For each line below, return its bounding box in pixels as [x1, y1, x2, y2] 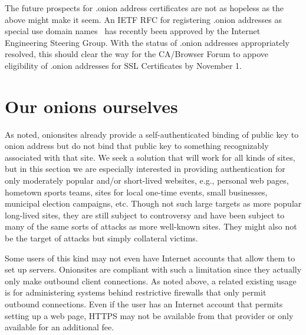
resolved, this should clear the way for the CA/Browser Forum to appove [5, 48, 268, 60]
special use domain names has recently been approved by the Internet [5, 25, 261, 37]
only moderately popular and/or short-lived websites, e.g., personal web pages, [5, 174, 289, 187]
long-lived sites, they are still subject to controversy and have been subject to [5, 208, 285, 221]
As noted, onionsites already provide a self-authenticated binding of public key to [5, 128, 299, 140]
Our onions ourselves [5, 94, 178, 118]
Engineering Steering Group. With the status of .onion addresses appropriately [5, 36, 289, 48]
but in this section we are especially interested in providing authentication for [5, 162, 285, 175]
